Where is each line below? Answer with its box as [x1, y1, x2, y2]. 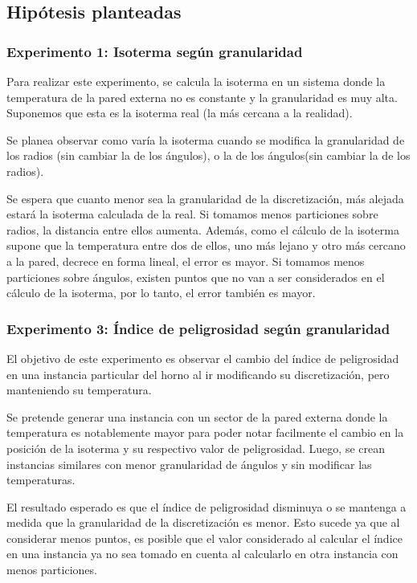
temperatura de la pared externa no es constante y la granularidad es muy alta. [6, 88, 398, 105]
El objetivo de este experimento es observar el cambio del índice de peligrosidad [6, 349, 399, 366]
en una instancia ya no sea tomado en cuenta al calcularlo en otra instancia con [6, 545, 399, 562]
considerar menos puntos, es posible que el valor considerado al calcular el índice [6, 529, 403, 546]
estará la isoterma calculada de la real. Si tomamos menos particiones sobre [6, 206, 378, 222]
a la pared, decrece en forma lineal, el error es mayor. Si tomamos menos [6, 252, 365, 269]
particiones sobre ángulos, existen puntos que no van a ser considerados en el [6, 268, 385, 285]
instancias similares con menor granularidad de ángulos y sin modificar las [6, 455, 372, 472]
